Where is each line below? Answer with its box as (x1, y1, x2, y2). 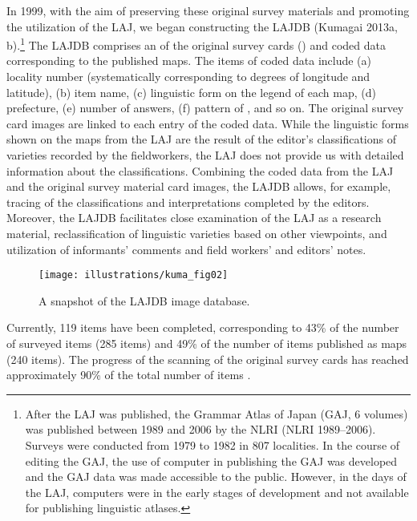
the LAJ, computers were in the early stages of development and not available (25, 483, 409, 500)
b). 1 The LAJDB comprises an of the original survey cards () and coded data (6, 34, 386, 53)
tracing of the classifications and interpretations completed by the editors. (6, 193, 370, 210)
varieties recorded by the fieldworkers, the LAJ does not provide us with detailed (6, 147, 404, 163)
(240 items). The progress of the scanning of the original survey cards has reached (6, 350, 409, 367)
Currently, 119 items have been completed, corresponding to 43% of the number (6, 319, 399, 336)
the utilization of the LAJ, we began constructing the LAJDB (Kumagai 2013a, (6, 18, 398, 34)
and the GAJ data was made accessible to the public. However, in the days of (25, 468, 407, 485)
